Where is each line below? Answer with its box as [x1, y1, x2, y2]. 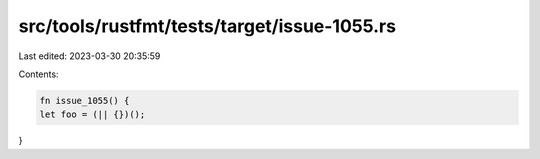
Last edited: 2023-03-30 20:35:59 [18, 50, 161, 62]
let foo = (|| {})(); [39, 109, 146, 120]
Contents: [18, 68, 59, 80]
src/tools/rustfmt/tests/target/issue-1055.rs [18, 15, 397, 37]
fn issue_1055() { [39, 95, 130, 106]
